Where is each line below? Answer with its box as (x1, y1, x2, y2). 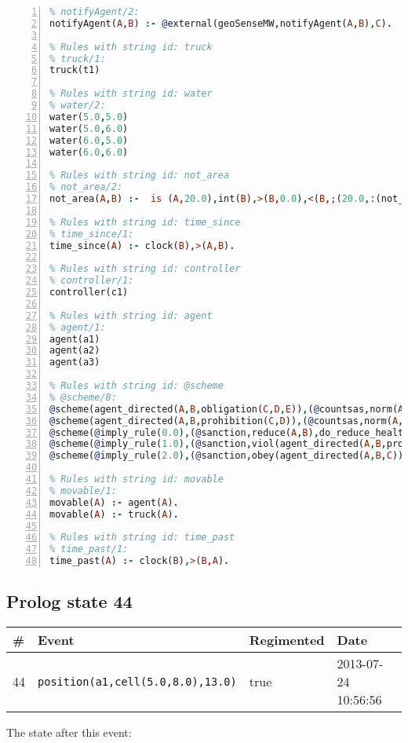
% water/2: (49, 100, 106, 111)
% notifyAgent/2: (49, 6, 140, 17)
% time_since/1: (49, 228, 134, 240)
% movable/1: (49, 485, 117, 496)
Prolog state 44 (6, 589, 133, 613)
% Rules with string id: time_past (49, 532, 235, 544)
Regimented (249, 631, 325, 650)
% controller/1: (49, 275, 134, 287)
